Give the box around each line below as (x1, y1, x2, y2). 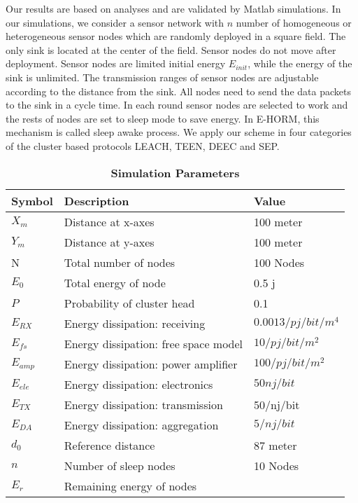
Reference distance (64, 436, 155, 453)
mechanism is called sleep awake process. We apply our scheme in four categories (6, 125, 352, 139)
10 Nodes (254, 457, 299, 474)
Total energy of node (64, 274, 166, 291)
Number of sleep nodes (64, 457, 176, 474)
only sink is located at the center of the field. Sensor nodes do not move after (6, 42, 336, 57)
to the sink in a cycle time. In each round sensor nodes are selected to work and (6, 97, 348, 112)
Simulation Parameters (110, 164, 240, 181)
